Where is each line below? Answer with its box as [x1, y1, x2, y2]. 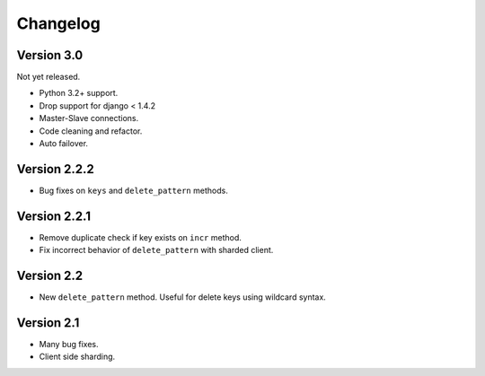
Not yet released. [16, 72, 81, 83]
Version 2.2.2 [16, 162, 94, 177]
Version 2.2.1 [16, 208, 92, 223]
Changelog [16, 13, 101, 33]
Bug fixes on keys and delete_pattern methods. [39, 185, 228, 196]
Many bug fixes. [39, 339, 99, 350]
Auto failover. [39, 138, 89, 149]
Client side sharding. [39, 351, 116, 363]
